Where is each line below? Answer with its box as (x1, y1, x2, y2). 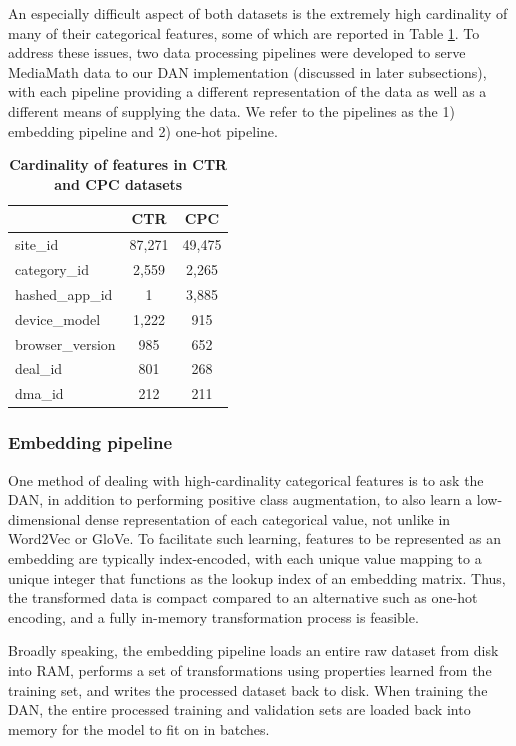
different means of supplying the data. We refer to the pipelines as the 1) (8, 100, 455, 121)
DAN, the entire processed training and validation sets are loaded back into (8, 699, 471, 720)
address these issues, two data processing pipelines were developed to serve (8, 42, 466, 63)
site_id (15, 234, 59, 255)
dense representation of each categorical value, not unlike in (85, 508, 451, 529)
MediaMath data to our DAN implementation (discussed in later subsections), (8, 61, 487, 82)
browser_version (15, 333, 116, 354)
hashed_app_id (15, 283, 113, 304)
